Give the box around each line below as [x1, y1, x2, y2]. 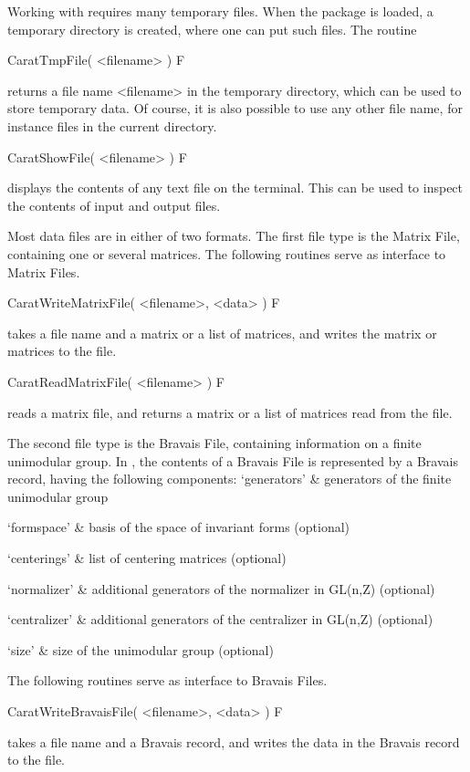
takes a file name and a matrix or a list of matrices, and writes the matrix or [7, 323, 437, 342]
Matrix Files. [7, 262, 80, 281]
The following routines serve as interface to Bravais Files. [7, 671, 328, 690]
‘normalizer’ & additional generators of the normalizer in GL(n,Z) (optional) [7, 579, 435, 598]
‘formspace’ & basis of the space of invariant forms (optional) [7, 517, 350, 537]
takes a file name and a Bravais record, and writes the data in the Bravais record [7, 732, 460, 751]
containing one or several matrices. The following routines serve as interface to [7, 244, 446, 263]
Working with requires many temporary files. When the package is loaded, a [7, 2, 433, 20]
